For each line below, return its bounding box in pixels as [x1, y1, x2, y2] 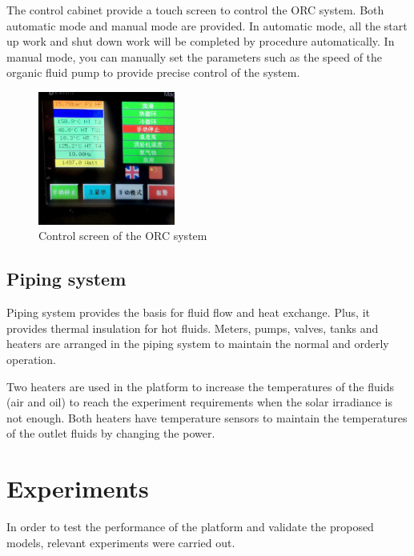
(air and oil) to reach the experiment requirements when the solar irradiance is [6, 394, 392, 410]
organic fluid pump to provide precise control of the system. [6, 64, 300, 81]
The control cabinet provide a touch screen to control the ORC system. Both [6, 2, 384, 18]
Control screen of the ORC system [38, 227, 207, 244]
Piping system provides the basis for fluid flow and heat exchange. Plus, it [6, 304, 371, 321]
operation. [6, 350, 56, 367]
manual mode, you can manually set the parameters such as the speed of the [6, 48, 383, 65]
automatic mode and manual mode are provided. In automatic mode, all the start [6, 17, 408, 34]
